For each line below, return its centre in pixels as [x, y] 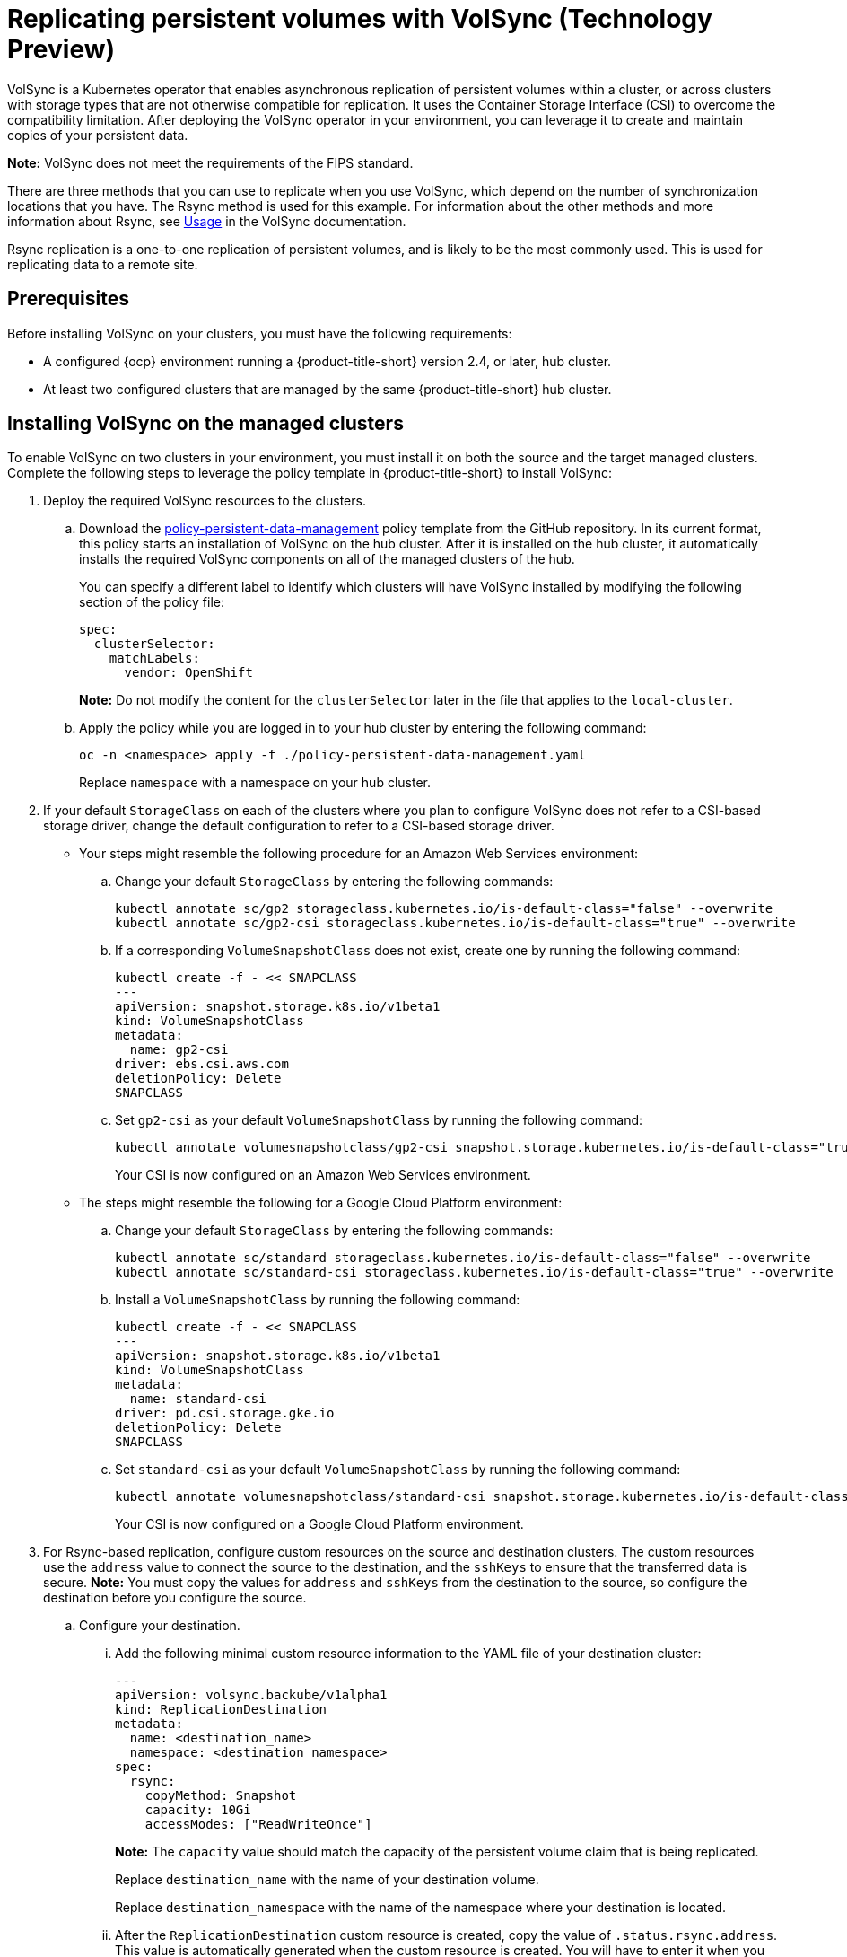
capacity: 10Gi [198, 1810]
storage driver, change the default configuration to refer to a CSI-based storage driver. [299, 826]
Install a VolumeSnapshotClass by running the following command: [318, 1300]
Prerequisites [68, 299]
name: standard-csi [198, 1399]
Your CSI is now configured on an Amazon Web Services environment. [323, 1175]
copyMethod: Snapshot [221, 1796]
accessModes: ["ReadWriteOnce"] [258, 1825]
